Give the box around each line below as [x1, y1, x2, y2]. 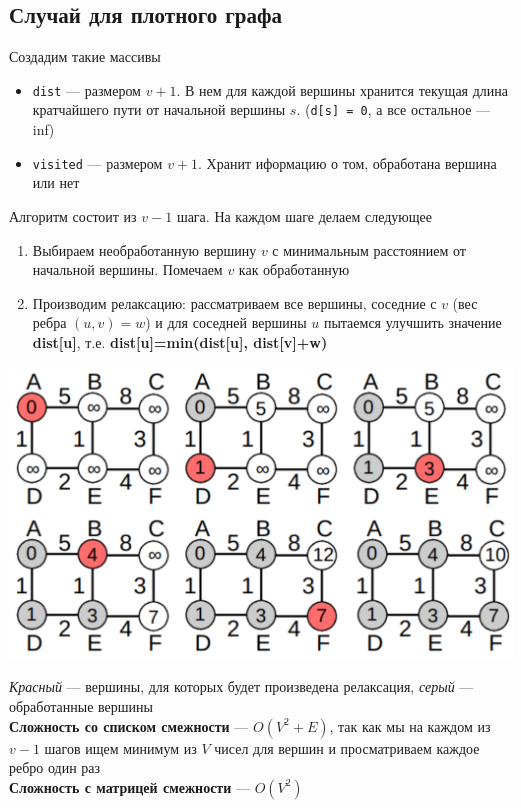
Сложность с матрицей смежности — [9, 776, 250, 797]
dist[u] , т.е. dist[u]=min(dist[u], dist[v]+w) [32, 331, 328, 352]
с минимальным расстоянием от [272, 239, 466, 260]
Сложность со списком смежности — [9, 715, 249, 736]
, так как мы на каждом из [329, 715, 491, 736]
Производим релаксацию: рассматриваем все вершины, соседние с [32, 292, 437, 313]
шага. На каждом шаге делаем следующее [176, 205, 432, 226]
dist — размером [32, 79, 141, 100]
